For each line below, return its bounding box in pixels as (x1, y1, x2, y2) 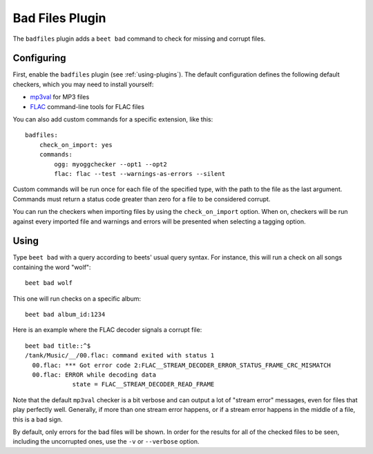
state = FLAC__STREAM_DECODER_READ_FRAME (72, 380, 215, 388)
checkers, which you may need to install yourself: (12, 80, 154, 88)
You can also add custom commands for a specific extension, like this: (12, 115, 213, 124)
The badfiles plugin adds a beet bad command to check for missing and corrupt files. (12, 34, 266, 43)
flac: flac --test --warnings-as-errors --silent (54, 170, 226, 177)
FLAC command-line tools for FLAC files (30, 102, 145, 110)
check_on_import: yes (39, 141, 113, 148)
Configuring (12, 52, 66, 64)
